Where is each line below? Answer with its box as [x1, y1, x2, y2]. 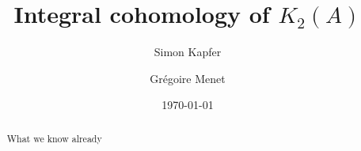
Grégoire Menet [150, 70, 226, 86]
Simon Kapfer [154, 43, 222, 60]
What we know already [6, 131, 102, 145]
